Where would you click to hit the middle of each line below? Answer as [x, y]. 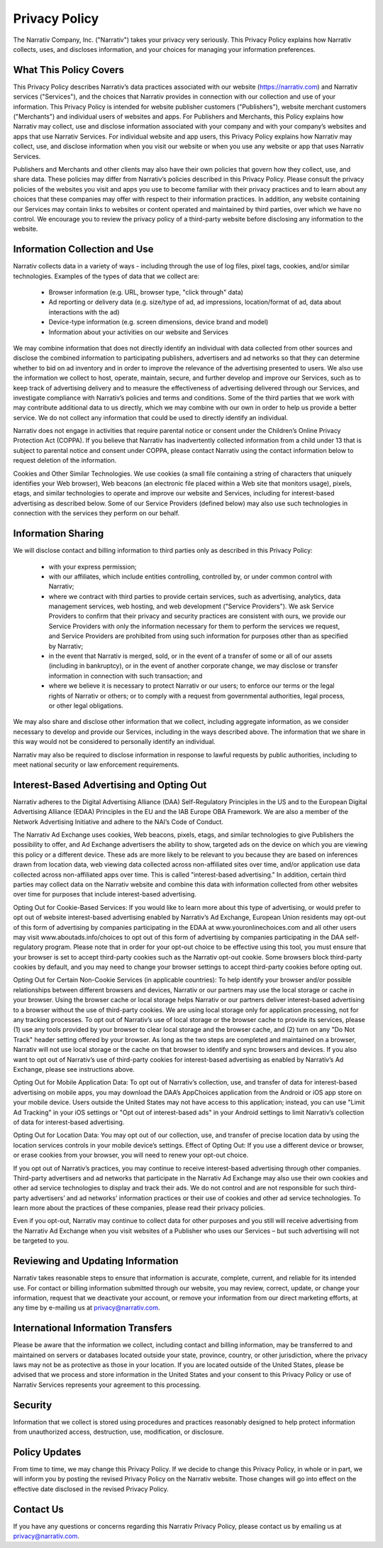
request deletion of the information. [65, 461]
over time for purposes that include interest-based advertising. [105, 894]
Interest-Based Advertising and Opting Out [110, 785]
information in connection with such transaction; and [126, 676]
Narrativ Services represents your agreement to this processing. [107, 1385]
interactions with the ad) [84, 312]
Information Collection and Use [83, 249]
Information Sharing [59, 533]
